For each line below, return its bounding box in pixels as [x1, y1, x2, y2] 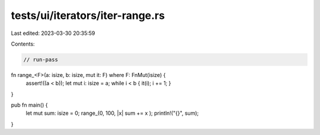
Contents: [11, 40, 35, 47]
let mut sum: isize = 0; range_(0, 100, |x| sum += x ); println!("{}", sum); [25, 110, 199, 117]
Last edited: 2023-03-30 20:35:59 [11, 30, 95, 37]
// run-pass [23, 56, 59, 63]
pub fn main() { [11, 101, 48, 109]
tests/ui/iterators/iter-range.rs [11, 9, 165, 22]
